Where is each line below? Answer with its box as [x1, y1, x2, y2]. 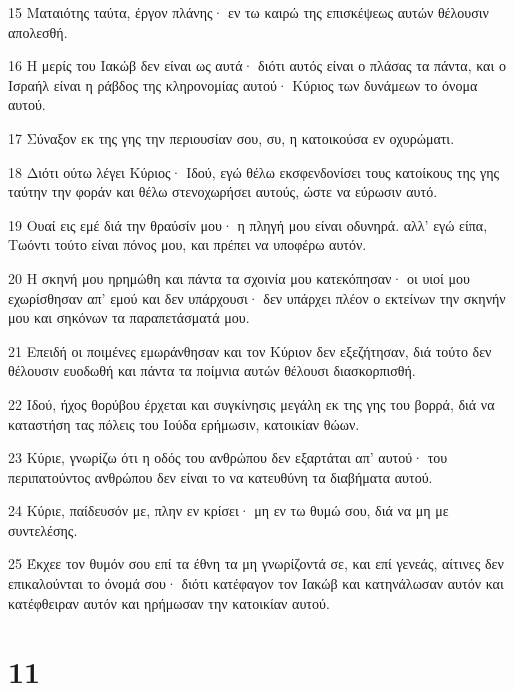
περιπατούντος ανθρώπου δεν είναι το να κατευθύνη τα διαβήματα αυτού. [8, 466, 433, 487]
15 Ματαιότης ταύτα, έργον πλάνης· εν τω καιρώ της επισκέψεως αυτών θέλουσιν [8, 2, 489, 22]
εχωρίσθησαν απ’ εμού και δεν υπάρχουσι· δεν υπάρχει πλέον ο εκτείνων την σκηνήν [8, 287, 506, 308]
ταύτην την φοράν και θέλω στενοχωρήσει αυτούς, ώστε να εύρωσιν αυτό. [8, 181, 438, 202]
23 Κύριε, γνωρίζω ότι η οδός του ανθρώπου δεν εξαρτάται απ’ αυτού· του [8, 447, 448, 468]
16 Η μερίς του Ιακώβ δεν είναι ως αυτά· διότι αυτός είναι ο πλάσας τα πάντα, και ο [8, 55, 506, 76]
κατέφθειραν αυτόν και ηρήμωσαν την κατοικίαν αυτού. [8, 592, 330, 613]
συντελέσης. [8, 519, 78, 540]
